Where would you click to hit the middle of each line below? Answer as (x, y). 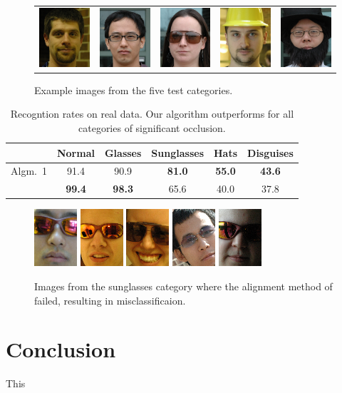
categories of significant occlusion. (152, 128)
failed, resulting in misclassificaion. (110, 300)
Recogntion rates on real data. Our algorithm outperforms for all (152, 114)
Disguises (270, 152)
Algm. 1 (29, 171)
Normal (76, 152)
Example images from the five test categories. (134, 90)
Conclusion (61, 349)
